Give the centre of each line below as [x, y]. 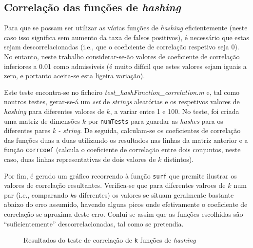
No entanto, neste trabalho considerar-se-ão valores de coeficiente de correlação [122, 56]
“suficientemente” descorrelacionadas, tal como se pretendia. [94, 223]
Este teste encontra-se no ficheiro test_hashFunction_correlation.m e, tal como [122, 92]
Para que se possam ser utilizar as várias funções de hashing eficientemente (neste [126, 28]
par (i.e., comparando [36, 194]
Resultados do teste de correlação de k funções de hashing [110, 240]
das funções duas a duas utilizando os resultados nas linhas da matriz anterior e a [126, 140]
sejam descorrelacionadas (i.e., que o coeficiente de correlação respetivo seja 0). [122, 47]
